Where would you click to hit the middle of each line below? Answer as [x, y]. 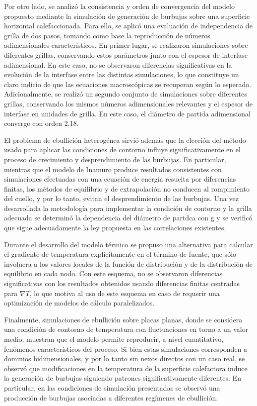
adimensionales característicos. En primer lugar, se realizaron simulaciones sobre [126, 45]
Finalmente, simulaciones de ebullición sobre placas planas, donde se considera [123, 319]
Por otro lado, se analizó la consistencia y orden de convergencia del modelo [119, 6]
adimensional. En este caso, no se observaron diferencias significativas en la [118, 64]
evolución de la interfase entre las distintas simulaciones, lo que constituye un [122, 74]
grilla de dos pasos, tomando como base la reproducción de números [107, 35]
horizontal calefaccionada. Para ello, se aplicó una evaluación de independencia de [128, 26]
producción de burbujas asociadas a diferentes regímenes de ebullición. [111, 397]
